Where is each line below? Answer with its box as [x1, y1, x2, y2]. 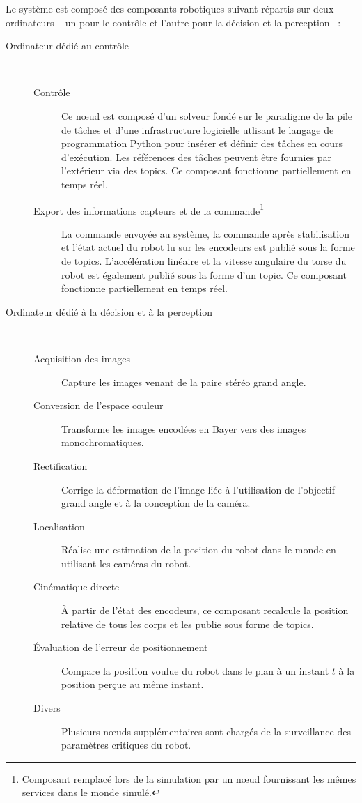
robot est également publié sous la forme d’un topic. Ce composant [61, 267, 347, 282]
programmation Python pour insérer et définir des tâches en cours [61, 136, 343, 151]
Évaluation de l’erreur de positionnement [33, 640, 208, 655]
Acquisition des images [33, 351, 131, 365]
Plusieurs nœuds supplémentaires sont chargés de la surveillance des [61, 724, 351, 738]
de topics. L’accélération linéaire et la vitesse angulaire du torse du [61, 253, 347, 268]
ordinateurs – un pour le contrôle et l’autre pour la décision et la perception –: [6, 15, 341, 29]
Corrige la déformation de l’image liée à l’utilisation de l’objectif [61, 482, 335, 496]
